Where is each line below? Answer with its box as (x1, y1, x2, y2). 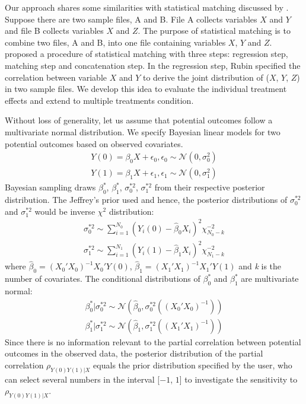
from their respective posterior (154, 181, 265, 193)
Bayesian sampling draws (5, 181, 96, 193)
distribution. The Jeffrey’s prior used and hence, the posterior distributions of (5, 193, 288, 205)
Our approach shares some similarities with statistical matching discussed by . (5, 1, 289, 13)
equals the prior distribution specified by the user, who (93, 358, 292, 371)
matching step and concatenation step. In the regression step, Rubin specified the (5, 59, 301, 71)
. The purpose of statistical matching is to (138, 24, 291, 37)
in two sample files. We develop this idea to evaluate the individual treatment (5, 82, 287, 95)
